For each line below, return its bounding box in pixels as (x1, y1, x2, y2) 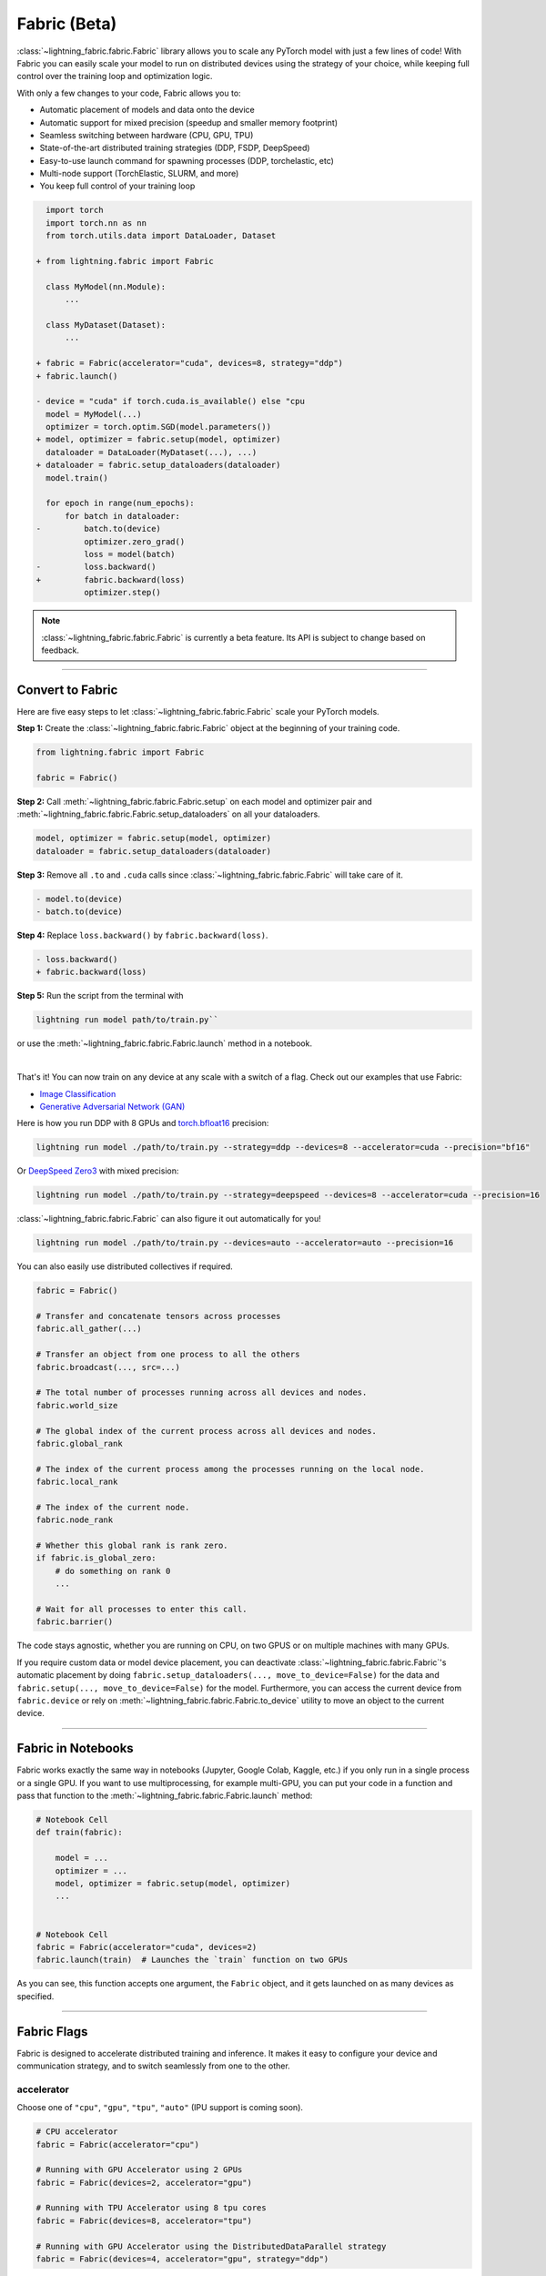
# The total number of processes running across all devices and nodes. (35, 1387, 368, 1397)
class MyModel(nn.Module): (45, 281, 167, 291)
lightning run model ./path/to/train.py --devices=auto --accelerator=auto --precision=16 (35, 1238, 454, 1248)
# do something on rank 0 (55, 1566, 171, 1576)
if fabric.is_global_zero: (35, 1553, 157, 1563)
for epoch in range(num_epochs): (45, 498, 195, 509)
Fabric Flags (16, 2024, 88, 2039)
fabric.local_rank (35, 1477, 118, 1488)
